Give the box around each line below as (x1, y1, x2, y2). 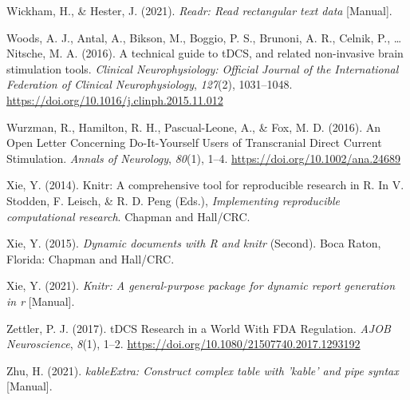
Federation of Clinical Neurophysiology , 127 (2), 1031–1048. (6, 76, 293, 93)
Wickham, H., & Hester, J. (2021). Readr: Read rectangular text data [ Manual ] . (6, 2, 392, 18)
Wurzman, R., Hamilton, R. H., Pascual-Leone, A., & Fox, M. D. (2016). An (6, 118, 381, 135)
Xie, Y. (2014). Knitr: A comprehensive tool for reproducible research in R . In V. (6, 176, 404, 193)
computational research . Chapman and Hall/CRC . (6, 208, 250, 224)
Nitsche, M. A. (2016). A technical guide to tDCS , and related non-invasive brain (6, 45, 404, 61)
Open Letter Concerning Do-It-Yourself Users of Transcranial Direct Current (6, 134, 382, 151)
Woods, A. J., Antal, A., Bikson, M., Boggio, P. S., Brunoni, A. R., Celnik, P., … (6, 29, 402, 46)
